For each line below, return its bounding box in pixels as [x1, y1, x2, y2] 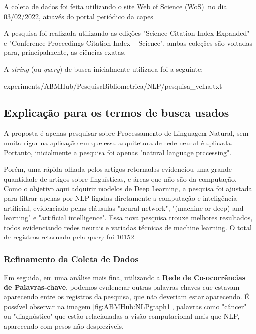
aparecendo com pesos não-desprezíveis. [4, 321, 124, 331]
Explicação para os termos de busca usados [4, 104, 229, 120]
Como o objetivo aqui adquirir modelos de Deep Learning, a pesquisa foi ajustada [4, 183, 252, 193]
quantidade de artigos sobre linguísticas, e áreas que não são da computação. [4, 173, 237, 184]
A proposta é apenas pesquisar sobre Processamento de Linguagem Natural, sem [4, 128, 249, 138]
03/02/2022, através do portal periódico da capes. [4, 11, 155, 21]
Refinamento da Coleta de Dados [4, 252, 139, 265]
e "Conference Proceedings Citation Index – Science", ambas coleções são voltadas [4, 37, 253, 48]
